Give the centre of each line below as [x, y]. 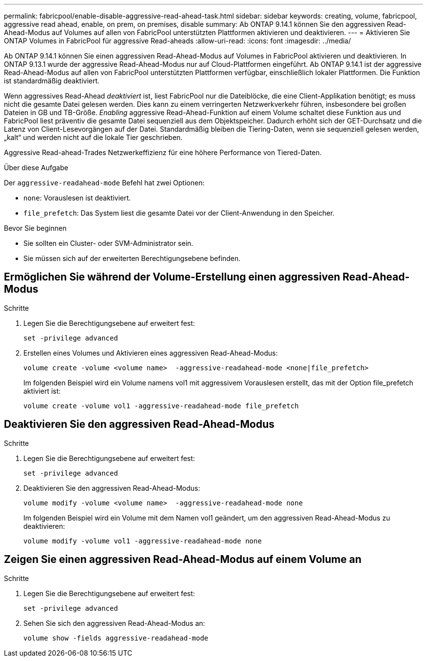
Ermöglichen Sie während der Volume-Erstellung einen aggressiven [172, 277]
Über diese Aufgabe [36, 168]
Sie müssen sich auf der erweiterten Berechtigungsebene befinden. [132, 258]
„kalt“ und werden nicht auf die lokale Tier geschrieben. [93, 137]
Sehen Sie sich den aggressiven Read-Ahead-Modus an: [114, 623]
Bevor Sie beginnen [35, 228]
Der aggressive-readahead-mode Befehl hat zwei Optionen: [104, 183]
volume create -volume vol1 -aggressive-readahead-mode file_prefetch [161, 406]
